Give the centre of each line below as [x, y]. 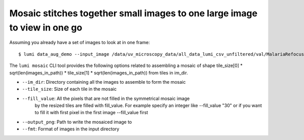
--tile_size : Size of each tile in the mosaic [69, 89]
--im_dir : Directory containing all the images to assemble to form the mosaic [104, 82]
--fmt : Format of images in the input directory [71, 129]
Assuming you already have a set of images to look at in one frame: [80, 43]
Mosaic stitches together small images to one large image [134, 13]
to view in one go [46, 27]
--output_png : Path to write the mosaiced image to [77, 122]
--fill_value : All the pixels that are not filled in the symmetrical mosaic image [106, 98]
